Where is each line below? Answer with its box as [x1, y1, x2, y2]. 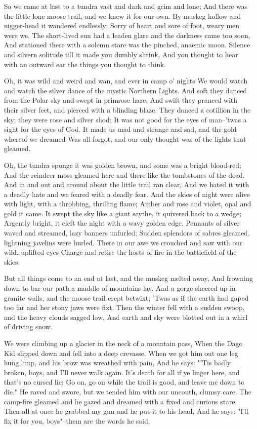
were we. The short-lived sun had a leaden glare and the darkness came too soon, [4, 30, 250, 40]
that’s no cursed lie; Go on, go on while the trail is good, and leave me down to [4, 377, 245, 387]
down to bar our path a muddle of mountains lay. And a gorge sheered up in [4, 283, 236, 293]
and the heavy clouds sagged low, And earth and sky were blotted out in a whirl [4, 312, 248, 322]
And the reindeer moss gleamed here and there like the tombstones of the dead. [4, 169, 245, 180]
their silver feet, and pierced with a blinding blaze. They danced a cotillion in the [4, 104, 251, 115]
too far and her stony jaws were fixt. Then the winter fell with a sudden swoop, [4, 302, 245, 312]
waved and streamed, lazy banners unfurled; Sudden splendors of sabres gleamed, [4, 228, 250, 238]
